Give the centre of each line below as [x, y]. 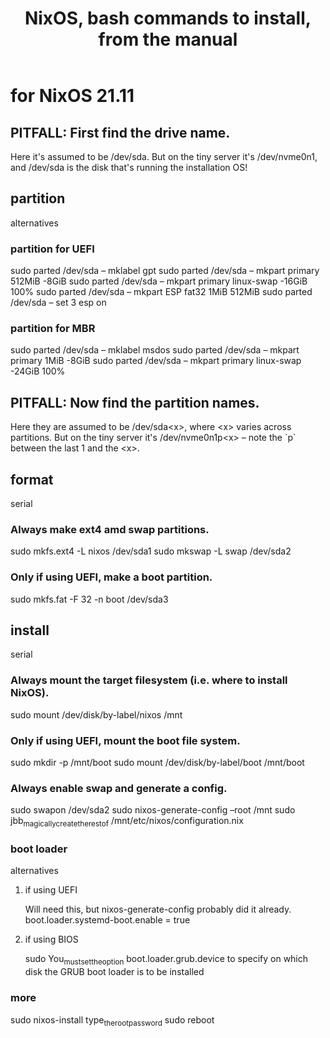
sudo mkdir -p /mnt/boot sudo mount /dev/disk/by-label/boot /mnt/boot [157, 763]
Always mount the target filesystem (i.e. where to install [149, 680]
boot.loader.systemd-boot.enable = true [107, 920]
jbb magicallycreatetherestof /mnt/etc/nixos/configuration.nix [127, 822]
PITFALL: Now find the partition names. [135, 402]
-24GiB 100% [38, 371]
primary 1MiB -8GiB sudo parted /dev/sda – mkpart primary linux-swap [156, 361]
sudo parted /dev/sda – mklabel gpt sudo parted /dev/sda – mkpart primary [165, 271]
